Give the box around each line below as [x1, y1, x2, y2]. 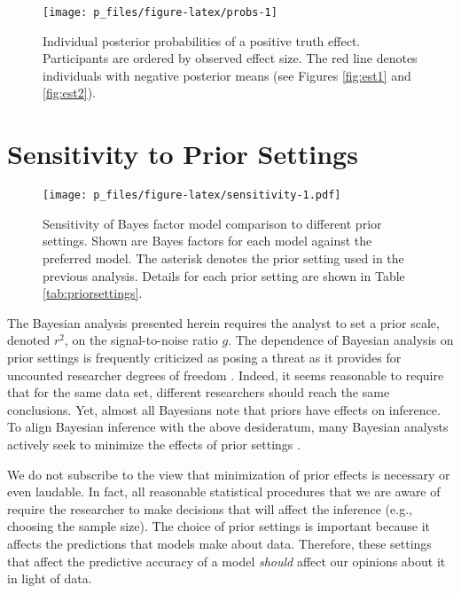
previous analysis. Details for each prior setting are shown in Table [43, 266, 405, 285]
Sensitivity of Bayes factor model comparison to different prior [43, 214, 382, 232]
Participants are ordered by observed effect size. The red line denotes [43, 49, 418, 67]
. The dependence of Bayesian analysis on [228, 331, 454, 349]
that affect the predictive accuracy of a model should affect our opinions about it [7, 551, 446, 570]
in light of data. [7, 569, 92, 588]
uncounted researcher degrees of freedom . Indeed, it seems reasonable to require [7, 365, 444, 384]
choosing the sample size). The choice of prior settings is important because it [7, 517, 430, 535]
